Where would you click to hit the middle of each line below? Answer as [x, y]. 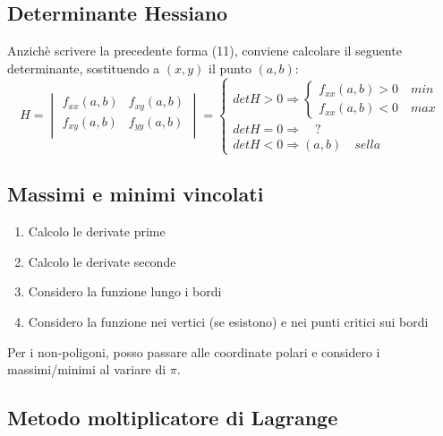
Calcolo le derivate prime [97, 231]
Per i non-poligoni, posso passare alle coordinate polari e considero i [194, 351]
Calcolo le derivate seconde [102, 261]
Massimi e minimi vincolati [136, 194]
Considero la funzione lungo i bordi [125, 291]
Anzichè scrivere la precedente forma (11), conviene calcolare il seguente [204, 51]
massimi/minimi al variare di [87, 369]
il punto [230, 68]
